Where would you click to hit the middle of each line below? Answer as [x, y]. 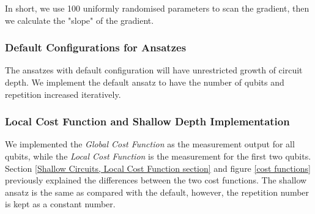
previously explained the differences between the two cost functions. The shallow [156, 180]
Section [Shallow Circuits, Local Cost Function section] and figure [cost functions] [158, 168]
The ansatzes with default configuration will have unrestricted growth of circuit [154, 70]
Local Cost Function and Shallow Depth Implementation [147, 121]
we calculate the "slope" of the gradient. [80, 20]
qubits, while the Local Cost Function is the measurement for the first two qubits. [158, 156]
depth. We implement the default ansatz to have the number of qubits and [145, 82]
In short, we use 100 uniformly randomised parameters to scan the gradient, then [157, 8]
